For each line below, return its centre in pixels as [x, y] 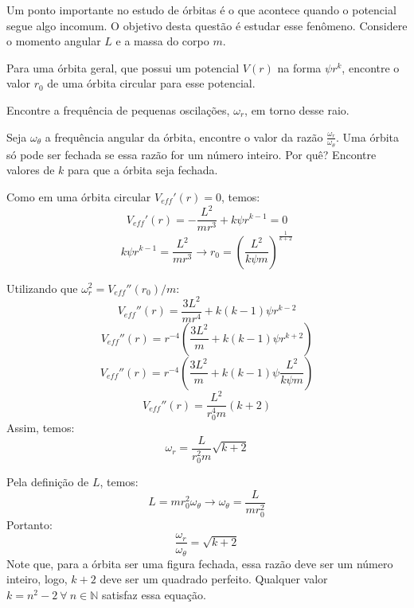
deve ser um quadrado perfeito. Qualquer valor [214, 579]
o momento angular [54, 41]
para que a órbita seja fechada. [143, 170]
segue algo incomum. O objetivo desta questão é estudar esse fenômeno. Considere [207, 25]
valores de [31, 170]
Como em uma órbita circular [79, 196]
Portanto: [29, 524]
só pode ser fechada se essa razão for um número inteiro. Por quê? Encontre [191, 154]
